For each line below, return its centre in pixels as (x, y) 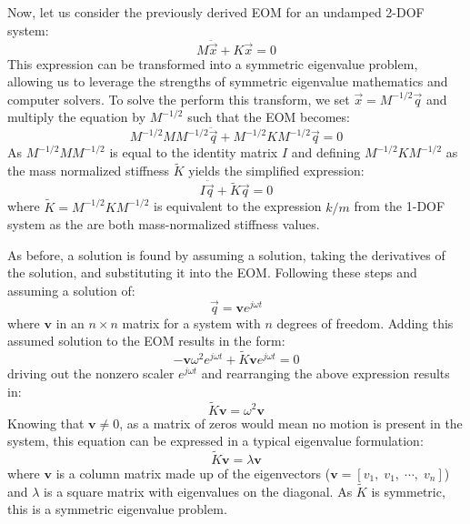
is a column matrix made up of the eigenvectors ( (193, 473)
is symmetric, (408, 491)
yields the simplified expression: (276, 171)
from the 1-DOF (400, 206)
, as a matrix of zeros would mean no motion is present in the (291, 423)
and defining (326, 152)
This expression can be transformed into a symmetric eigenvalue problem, (213, 63)
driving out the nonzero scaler (91, 373)
